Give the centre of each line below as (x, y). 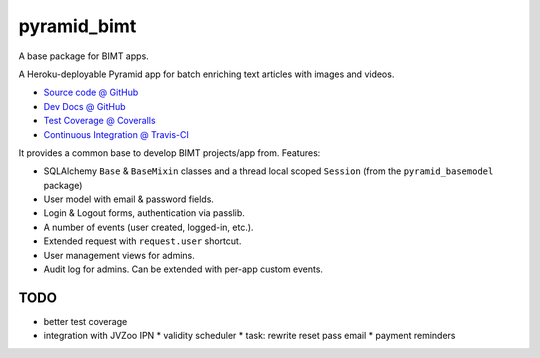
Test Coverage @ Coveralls (99, 121)
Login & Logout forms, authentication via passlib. (144, 213)
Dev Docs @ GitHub (84, 106)
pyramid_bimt (77, 26)
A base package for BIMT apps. (83, 56)
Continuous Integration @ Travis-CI (116, 134)
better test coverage (85, 321)
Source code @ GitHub (91, 92)
